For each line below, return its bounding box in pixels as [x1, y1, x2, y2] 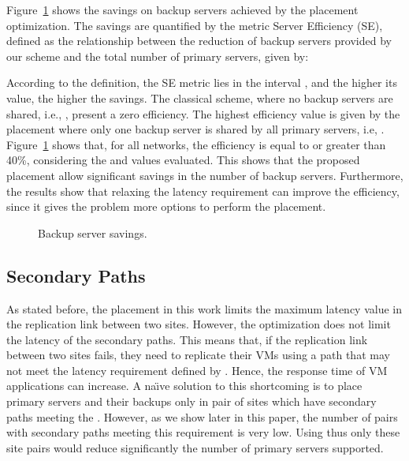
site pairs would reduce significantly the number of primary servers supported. [6, 439, 384, 455]
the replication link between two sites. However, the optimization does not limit [6, 316, 391, 332]
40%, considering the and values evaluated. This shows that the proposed [6, 152, 360, 168]
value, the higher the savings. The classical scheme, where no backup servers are [6, 89, 393, 106]
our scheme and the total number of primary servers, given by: [6, 47, 309, 64]
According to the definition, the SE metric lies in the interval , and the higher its [6, 74, 397, 91]
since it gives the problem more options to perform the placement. [6, 198, 326, 215]
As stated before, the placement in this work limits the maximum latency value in [6, 300, 403, 317]
